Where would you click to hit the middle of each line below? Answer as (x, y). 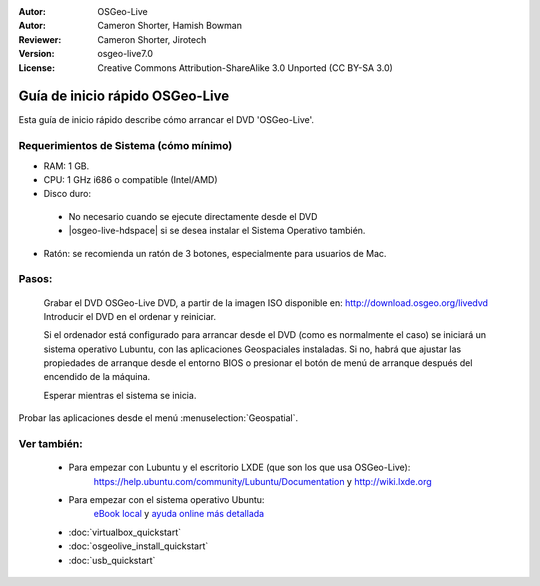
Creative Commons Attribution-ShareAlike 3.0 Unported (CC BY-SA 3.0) (245, 67)
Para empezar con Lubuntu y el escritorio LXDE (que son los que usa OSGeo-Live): (239, 467)
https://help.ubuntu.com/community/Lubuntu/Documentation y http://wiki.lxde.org (262, 481)
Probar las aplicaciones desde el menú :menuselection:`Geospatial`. (158, 418)
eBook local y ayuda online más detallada (179, 514)
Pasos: (35, 279)
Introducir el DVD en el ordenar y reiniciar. (130, 316)
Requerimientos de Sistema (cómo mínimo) (125, 146)
